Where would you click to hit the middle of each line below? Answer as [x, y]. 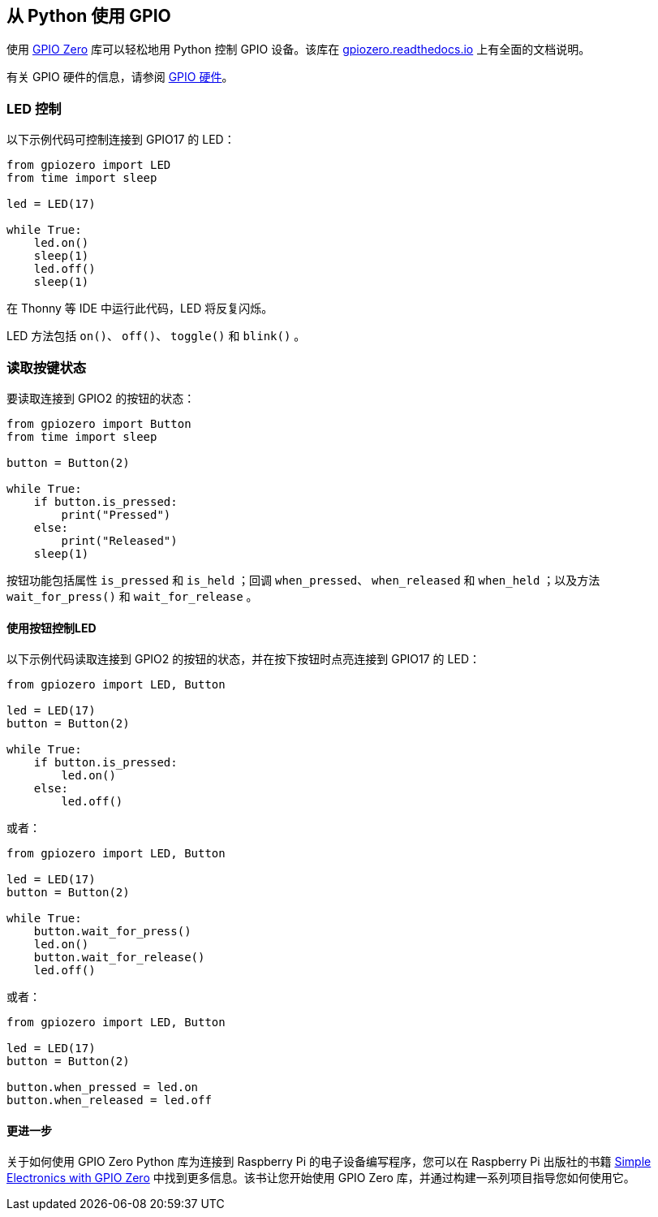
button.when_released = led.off [109, 1100]
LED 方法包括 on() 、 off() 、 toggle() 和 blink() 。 [156, 336]
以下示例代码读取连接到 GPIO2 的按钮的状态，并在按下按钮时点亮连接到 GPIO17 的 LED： [243, 659]
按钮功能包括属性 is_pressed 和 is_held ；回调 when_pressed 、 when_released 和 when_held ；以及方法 [303, 580]
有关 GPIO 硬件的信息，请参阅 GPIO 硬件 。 [120, 77]
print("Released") [119, 540]
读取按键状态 [47, 367]
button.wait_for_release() [119, 958]
